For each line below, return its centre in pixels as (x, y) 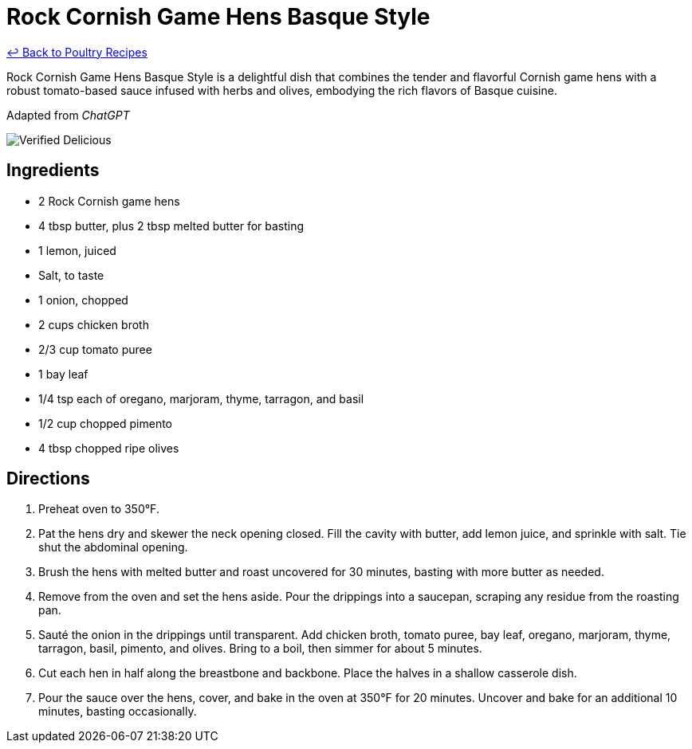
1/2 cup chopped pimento (105, 423)
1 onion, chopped (83, 300)
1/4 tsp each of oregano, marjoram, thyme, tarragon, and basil (201, 398)
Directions (48, 479)
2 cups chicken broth (94, 324)
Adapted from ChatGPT (68, 115)
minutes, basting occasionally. (118, 712)
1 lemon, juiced (77, 250)
